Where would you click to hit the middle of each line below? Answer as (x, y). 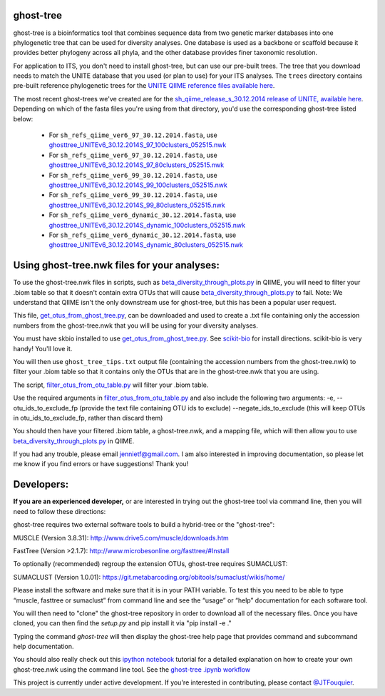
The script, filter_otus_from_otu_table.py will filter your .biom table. (111, 385)
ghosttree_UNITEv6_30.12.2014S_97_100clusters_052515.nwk (138, 145)
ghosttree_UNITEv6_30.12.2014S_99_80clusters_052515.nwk (137, 205)
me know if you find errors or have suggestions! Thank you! (101, 464)
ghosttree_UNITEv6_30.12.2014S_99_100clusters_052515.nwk (138, 185)
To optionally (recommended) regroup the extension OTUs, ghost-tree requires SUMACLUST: (150, 564)
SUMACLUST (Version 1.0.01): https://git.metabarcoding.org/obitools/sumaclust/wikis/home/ (149, 577)
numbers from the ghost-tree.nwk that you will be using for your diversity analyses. (135, 326)
